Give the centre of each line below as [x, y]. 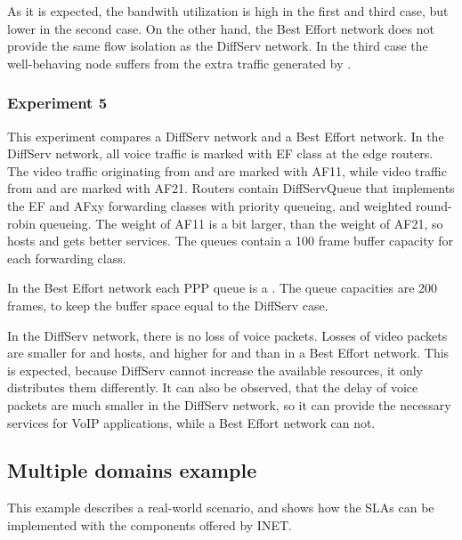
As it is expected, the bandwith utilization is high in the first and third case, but [228, 11]
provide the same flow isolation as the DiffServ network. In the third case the [218, 46]
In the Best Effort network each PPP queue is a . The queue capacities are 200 [223, 288]
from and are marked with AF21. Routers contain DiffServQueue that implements [231, 188]
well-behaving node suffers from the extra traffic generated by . [179, 63]
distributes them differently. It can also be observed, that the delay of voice [213, 387]
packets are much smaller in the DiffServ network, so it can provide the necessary [229, 404]
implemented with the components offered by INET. [150, 524]
